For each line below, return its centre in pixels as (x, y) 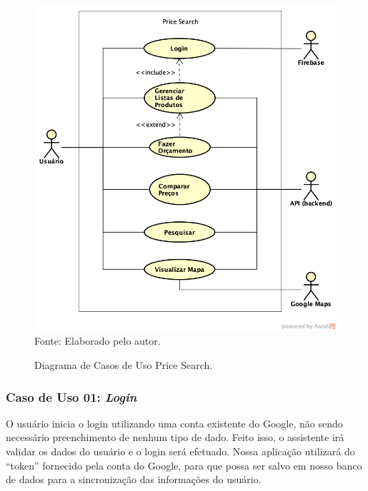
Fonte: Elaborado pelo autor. (98, 341)
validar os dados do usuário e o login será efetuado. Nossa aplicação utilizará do (180, 451)
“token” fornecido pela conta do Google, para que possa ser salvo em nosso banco (184, 465)
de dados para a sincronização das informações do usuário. (134, 479)
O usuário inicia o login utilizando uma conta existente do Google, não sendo (174, 423)
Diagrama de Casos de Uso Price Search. (124, 364)
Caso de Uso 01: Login (71, 396)
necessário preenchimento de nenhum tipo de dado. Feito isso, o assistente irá (175, 437)
